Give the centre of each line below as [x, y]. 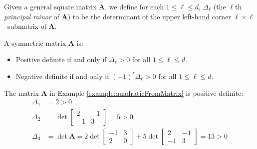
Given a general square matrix [50, 6]
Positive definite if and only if [61, 59]
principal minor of [32, 16]
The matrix [21, 93]
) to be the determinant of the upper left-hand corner [149, 16]
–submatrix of [25, 26]
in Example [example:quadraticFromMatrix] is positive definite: [146, 93]
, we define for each [134, 6]
